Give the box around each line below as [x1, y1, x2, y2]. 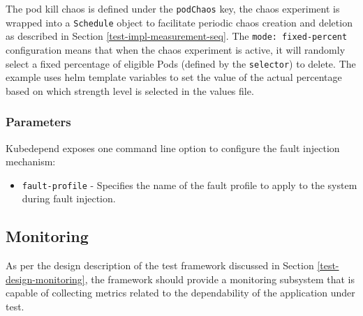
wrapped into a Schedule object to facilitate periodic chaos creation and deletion [6, 15, 353, 29]
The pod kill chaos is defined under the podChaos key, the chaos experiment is [6, 1, 340, 15]
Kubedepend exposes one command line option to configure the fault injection [6, 140, 340, 155]
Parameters [6, 113, 71, 130]
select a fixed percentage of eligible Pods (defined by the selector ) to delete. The [6, 56, 356, 70]
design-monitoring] [6, 271, 85, 286]
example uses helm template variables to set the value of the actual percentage [6, 70, 342, 84]
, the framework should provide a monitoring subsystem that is [84, 271, 355, 286]
